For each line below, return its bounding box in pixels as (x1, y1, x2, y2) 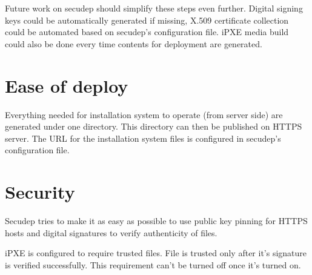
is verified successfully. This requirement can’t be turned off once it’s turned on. (5, 258, 301, 271)
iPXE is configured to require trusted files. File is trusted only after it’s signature (5, 247, 307, 259)
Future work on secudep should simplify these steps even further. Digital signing (5, 2, 303, 14)
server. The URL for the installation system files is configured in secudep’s (5, 131, 281, 144)
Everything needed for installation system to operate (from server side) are (5, 108, 283, 121)
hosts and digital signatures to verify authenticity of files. (5, 226, 217, 239)
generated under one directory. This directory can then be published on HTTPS (5, 120, 302, 133)
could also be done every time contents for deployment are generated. (5, 37, 262, 50)
